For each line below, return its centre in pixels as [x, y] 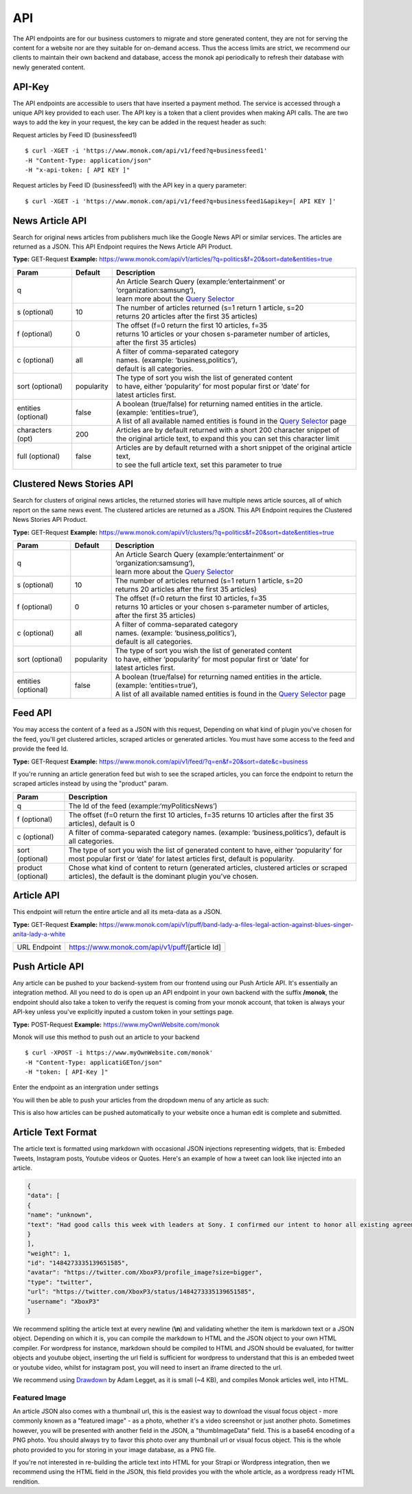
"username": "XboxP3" [64, 1301]
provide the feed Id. [41, 749]
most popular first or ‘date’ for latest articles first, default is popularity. [182, 858]
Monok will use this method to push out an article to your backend [106, 1037]
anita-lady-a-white [39, 934]
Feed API [32, 713]
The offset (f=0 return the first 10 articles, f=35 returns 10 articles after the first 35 [201, 815]
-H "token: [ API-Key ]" [67, 1072]
